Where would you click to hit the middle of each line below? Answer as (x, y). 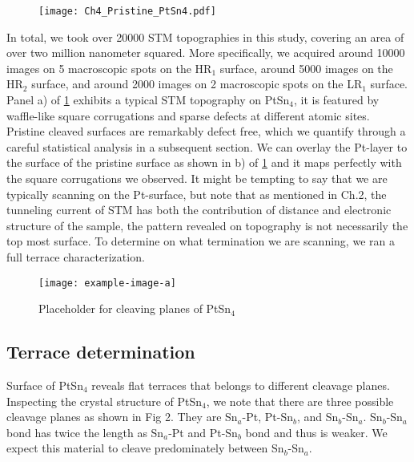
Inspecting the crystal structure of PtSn (105, 401)
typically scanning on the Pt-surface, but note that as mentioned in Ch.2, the (197, 194)
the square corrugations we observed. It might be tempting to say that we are (197, 178)
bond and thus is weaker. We (316, 432)
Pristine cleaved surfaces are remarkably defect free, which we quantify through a (206, 131)
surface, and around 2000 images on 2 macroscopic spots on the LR (197, 84)
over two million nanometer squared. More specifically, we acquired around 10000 (206, 53)
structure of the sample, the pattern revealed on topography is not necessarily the (207, 225)
